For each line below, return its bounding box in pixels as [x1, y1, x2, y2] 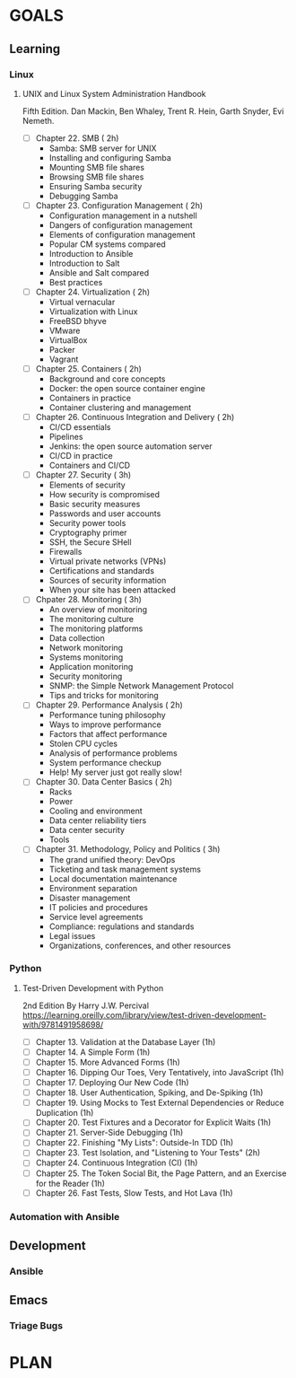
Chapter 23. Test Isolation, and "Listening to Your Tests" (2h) [35, 1147, 261, 1158]
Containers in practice [48, 392, 132, 404]
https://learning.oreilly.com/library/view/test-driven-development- [22, 1009, 267, 1020]
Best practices [48, 277, 103, 287]
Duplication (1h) [35, 1108, 94, 1119]
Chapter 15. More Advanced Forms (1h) [35, 1057, 181, 1067]
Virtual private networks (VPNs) [48, 556, 167, 566]
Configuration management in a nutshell [48, 210, 197, 221]
